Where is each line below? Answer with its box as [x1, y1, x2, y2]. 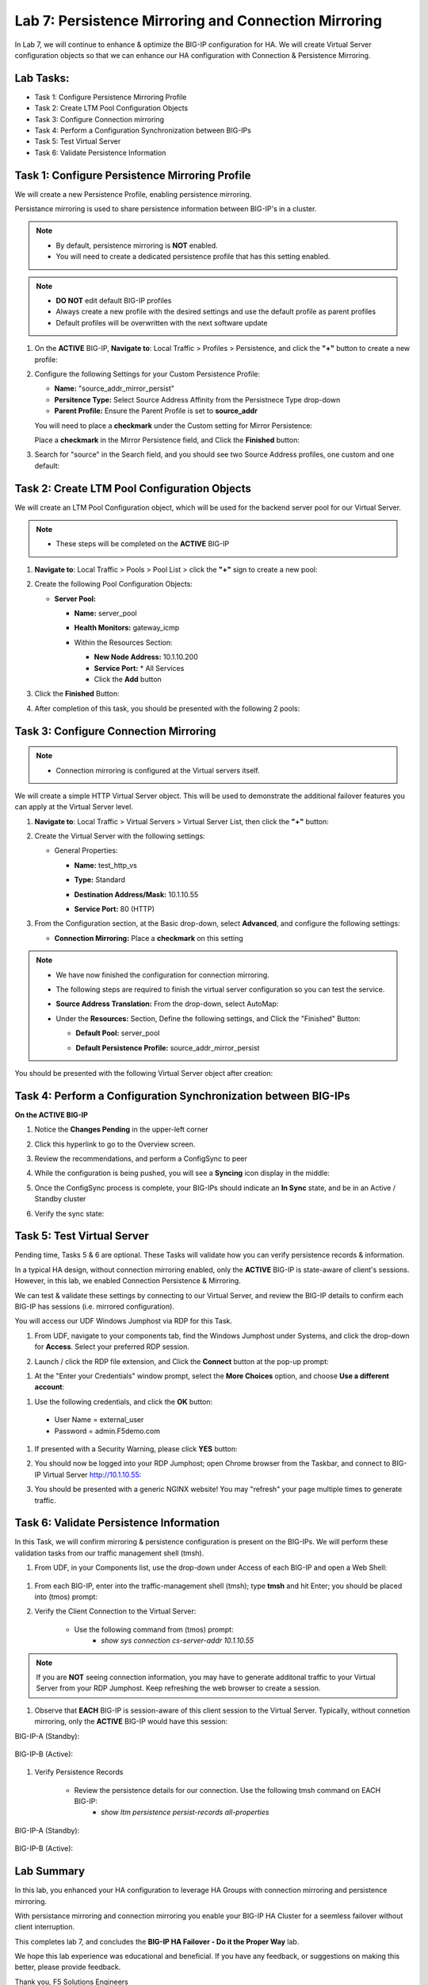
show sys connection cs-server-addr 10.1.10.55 [101, 1636, 254, 1645]
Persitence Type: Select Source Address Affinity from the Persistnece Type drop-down [54, 395, 341, 404]
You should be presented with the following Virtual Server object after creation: [14, 1068, 273, 1077]
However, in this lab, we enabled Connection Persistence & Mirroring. [14, 1276, 241, 1285]
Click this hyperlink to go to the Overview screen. [34, 1139, 196, 1149]
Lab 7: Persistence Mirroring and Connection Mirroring [14, 12, 382, 29]
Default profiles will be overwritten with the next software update [55, 318, 268, 327]
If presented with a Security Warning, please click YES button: [34, 1443, 238, 1453]
